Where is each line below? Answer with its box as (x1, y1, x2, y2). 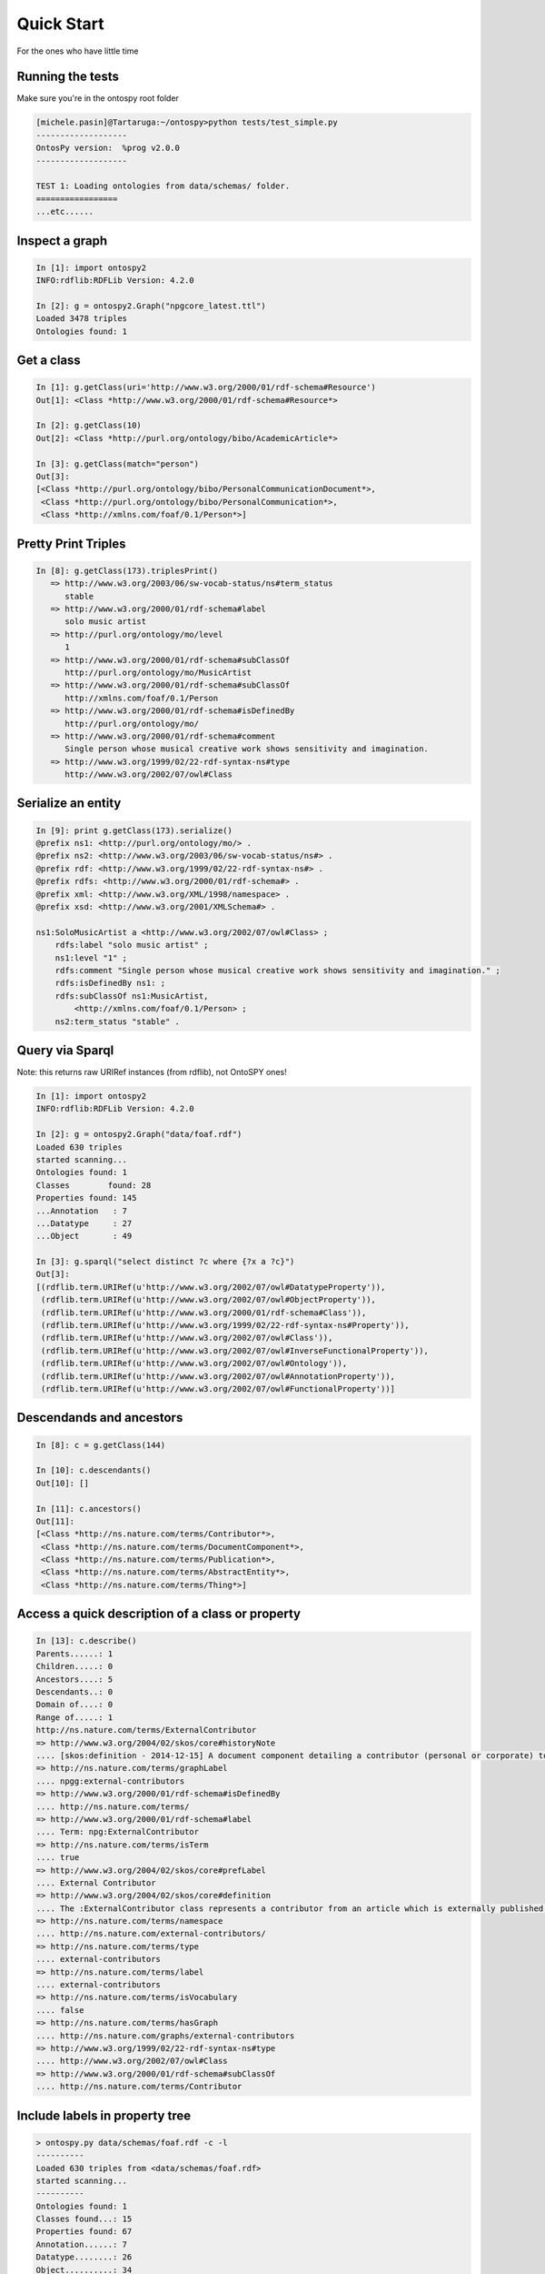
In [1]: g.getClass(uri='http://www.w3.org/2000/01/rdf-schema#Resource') (35, 382, 377, 393)
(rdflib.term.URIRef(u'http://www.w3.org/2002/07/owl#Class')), (41, 1333, 333, 1343)
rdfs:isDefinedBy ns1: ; (54, 978, 166, 989)
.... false (35, 2005, 84, 2015)
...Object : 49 (35, 1231, 133, 1242)
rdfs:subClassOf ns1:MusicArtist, (54, 991, 209, 1001)
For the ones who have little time (16, 45, 139, 56)
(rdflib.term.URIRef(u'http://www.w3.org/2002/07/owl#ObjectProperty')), (41, 1294, 377, 1305)
